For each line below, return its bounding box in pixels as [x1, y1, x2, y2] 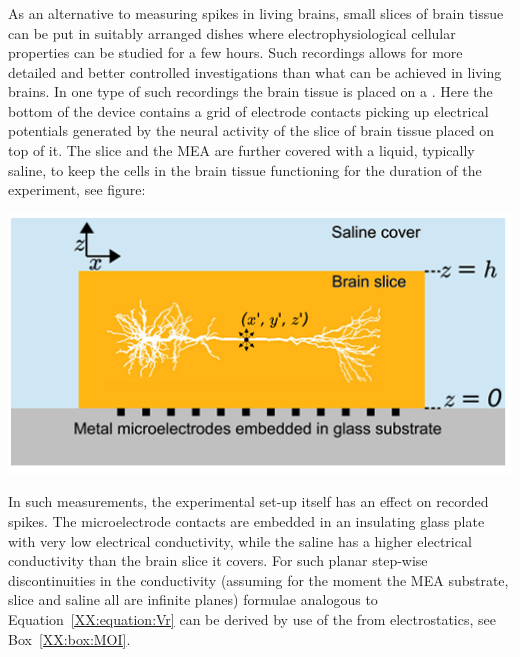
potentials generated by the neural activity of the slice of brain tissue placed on [8, 120, 495, 141]
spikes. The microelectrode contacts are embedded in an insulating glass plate [8, 510, 485, 531]
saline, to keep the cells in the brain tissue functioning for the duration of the [8, 159, 482, 180]
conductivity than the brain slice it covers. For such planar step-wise [8, 550, 428, 571]
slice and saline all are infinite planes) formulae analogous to [8, 589, 378, 610]
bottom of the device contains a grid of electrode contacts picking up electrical [8, 100, 489, 121]
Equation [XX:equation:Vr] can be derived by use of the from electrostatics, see [8, 608, 496, 629]
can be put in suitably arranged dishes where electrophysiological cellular [8, 22, 456, 43]
